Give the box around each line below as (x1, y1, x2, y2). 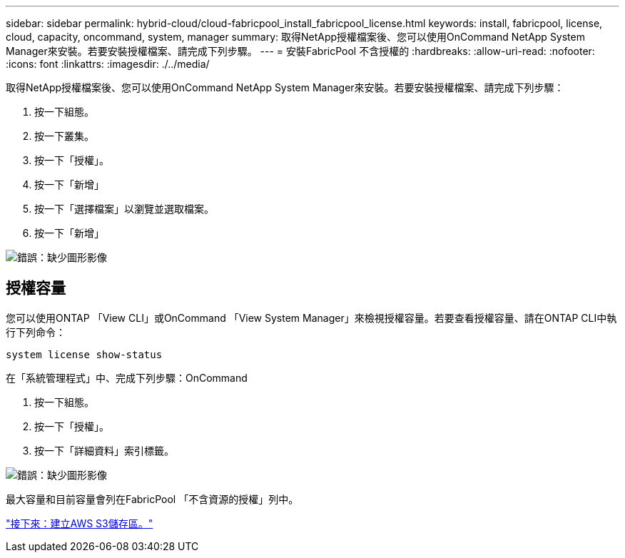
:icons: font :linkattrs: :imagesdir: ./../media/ (6, 58, 210, 70)
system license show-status (6, 348, 163, 360)
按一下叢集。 (34, 130, 94, 142)
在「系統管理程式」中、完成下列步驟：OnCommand (6, 371, 248, 384)
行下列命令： (6, 325, 66, 338)
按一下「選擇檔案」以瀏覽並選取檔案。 (34, 203, 214, 215)
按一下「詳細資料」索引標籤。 (34, 444, 174, 457)
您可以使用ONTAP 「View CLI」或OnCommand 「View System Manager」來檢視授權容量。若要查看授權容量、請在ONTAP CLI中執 (6, 311, 617, 324)
